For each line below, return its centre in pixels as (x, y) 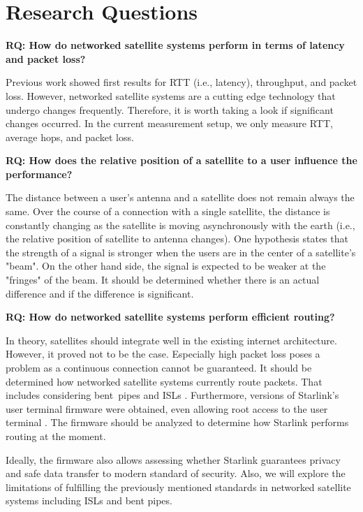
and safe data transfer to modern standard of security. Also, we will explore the (176, 473)
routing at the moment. (56, 436)
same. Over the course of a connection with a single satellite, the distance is (168, 211)
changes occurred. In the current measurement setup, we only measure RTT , (169, 123)
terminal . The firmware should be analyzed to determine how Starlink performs (177, 422)
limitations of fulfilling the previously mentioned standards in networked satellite (178, 487)
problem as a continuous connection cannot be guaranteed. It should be (159, 367)
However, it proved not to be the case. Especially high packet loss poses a (163, 354)
